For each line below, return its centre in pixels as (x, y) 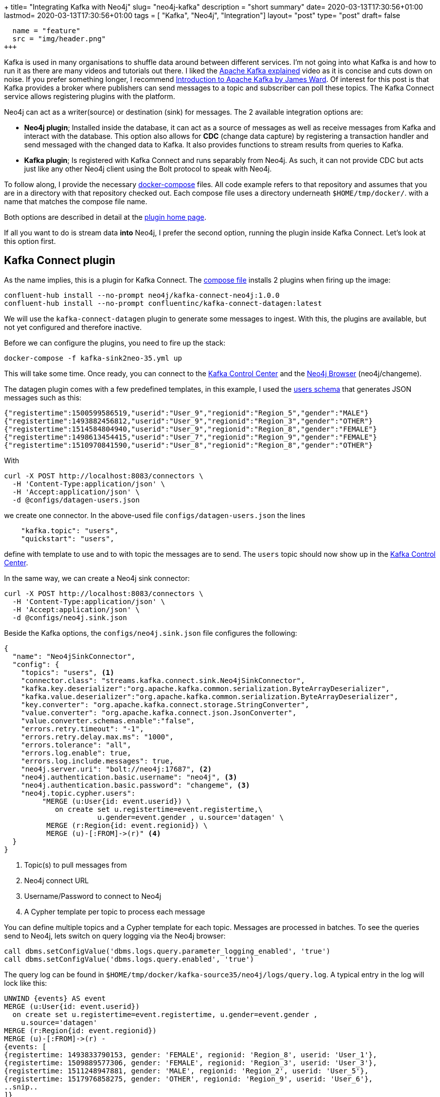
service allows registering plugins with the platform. (90, 96)
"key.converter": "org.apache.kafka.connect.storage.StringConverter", (165, 704)
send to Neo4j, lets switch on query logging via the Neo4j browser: (115, 936)
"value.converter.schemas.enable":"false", (108, 721)
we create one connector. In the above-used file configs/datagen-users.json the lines (155, 515)
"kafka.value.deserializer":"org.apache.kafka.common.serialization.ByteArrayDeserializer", (209, 696)
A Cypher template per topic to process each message (115, 911)
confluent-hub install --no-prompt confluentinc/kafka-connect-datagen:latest (163, 303)
